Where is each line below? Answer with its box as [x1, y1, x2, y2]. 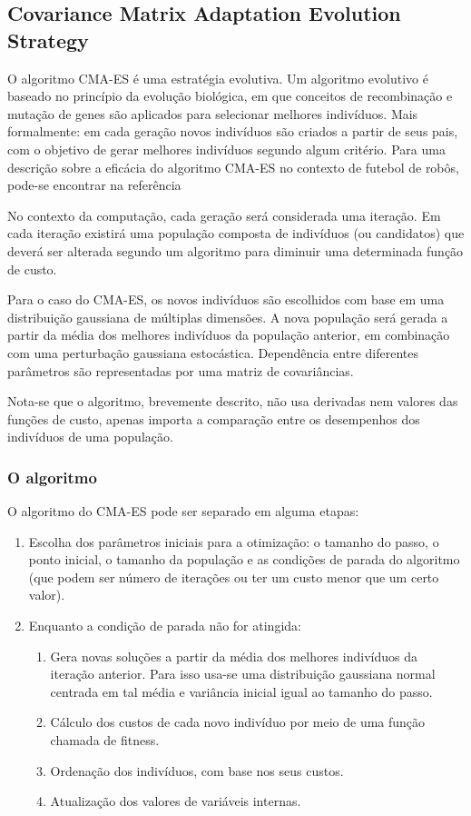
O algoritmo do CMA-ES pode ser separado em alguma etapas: [7, 502, 359, 521]
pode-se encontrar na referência [7, 175, 182, 194]
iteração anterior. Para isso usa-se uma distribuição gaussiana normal [50, 664, 436, 683]
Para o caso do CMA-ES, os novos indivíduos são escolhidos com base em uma [7, 290, 445, 309]
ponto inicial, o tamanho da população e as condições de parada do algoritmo [28, 550, 460, 569]
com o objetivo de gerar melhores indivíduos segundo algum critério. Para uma [7, 139, 446, 158]
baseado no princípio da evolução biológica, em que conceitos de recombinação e [7, 86, 453, 105]
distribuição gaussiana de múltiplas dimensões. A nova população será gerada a [7, 307, 448, 326]
